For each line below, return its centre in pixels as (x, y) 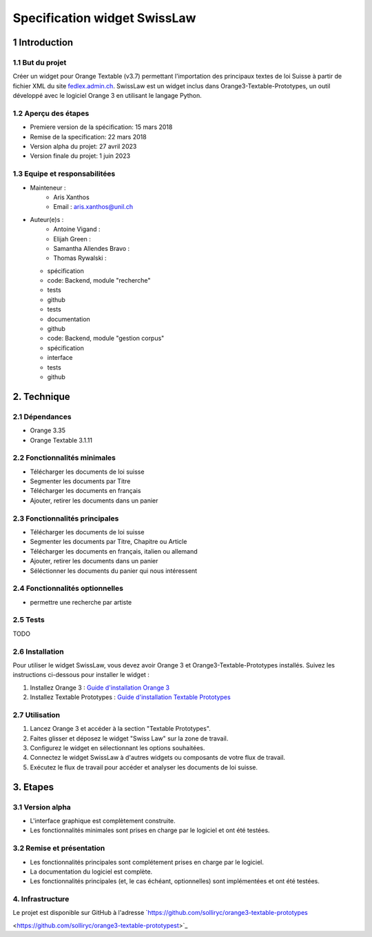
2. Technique (41, 396)
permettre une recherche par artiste (81, 602)
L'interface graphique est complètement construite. (103, 820)
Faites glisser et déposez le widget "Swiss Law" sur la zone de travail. (129, 738)
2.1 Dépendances (42, 416)
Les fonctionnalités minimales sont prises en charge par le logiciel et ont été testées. (150, 830)
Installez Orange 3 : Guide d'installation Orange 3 (100, 687)
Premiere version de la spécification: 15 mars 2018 (101, 127)
